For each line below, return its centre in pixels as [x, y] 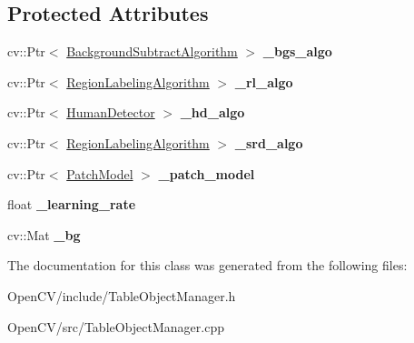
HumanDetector [111, 112]
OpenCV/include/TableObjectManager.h [122, 295]
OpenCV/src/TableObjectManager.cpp [116, 326]
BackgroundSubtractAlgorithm [152, 51]
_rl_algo [264, 81]
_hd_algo [212, 112]
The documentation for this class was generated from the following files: [207, 265]
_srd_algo [269, 142]
